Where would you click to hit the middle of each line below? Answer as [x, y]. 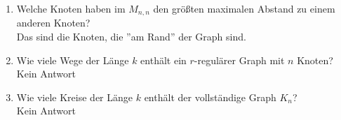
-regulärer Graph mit [239, 60]
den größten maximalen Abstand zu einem [244, 8]
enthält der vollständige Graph [210, 97]
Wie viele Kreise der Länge [75, 97]
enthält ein [163, 60]
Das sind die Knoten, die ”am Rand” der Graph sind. [131, 37]
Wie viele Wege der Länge [73, 60]
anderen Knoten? [53, 23]
